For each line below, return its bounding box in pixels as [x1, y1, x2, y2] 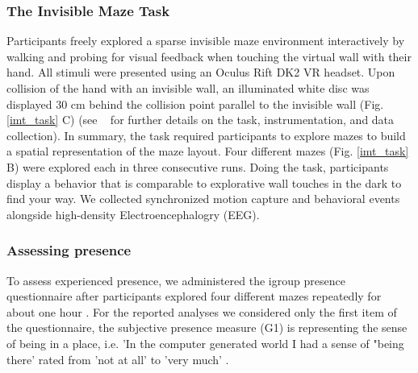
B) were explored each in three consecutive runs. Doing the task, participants [6, 158, 389, 175]
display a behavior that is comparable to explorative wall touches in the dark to [6, 174, 402, 191]
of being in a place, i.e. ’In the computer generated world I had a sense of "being [6, 334, 404, 351]
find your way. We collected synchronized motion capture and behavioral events [6, 190, 400, 207]
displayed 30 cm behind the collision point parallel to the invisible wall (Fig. [6, 95, 384, 112]
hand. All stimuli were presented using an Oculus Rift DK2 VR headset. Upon [6, 64, 395, 81]
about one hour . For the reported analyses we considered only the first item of [6, 303, 397, 320]
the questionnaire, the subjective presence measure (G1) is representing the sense [6, 319, 408, 336]
